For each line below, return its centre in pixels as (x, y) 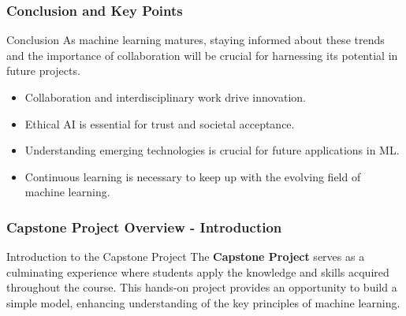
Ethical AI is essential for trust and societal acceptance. (160, 123)
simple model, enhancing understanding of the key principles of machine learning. (203, 302)
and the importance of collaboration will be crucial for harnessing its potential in (202, 55)
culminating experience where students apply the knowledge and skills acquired (198, 271)
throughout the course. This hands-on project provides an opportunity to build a (202, 287)
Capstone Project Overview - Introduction (144, 227)
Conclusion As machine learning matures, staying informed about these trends (196, 40)
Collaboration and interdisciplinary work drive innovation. (165, 97)
